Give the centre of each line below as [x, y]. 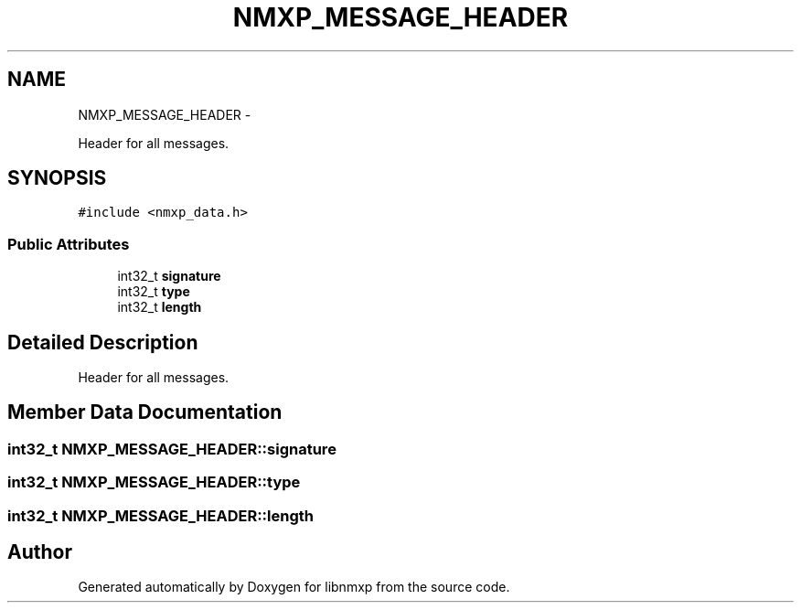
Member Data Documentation [145, 412]
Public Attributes [69, 244]
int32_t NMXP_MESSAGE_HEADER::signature [172, 449]
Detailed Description [103, 342]
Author [40, 552]
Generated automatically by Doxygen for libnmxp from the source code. [294, 587]
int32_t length [160, 307]
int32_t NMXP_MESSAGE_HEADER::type [154, 482]
